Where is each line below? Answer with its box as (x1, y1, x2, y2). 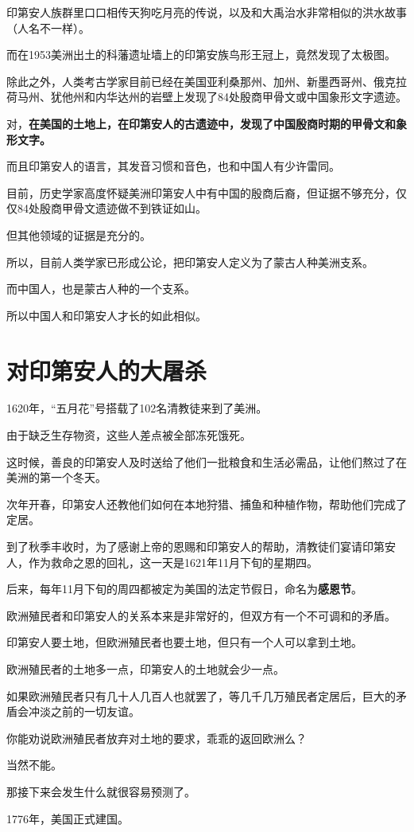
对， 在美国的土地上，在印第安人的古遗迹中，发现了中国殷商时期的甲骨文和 (6, 115, 396, 131)
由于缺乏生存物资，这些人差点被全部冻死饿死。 (6, 427, 251, 443)
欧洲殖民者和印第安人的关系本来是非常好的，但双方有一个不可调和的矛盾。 (6, 607, 396, 623)
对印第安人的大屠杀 (6, 354, 207, 386)
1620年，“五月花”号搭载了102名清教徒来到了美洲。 (6, 400, 268, 416)
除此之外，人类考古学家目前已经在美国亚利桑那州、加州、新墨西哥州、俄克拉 (6, 72, 407, 89)
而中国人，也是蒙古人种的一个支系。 (6, 280, 195, 297)
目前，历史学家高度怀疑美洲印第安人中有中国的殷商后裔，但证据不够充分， (6, 184, 396, 201)
